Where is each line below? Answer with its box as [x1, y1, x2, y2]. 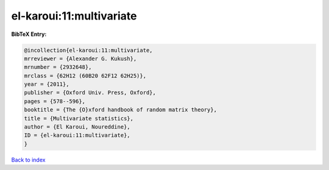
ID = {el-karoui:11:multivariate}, [24, 132, 130, 139]
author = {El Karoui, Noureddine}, [24, 124, 130, 130]
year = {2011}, [24, 81, 69, 88]
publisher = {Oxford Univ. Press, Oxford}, [24, 89, 157, 96]
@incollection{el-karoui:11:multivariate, [24, 46, 153, 54]
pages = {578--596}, [24, 97, 85, 105]
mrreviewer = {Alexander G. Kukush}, [24, 55, 137, 62]
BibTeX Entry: [11, 30, 47, 38]
